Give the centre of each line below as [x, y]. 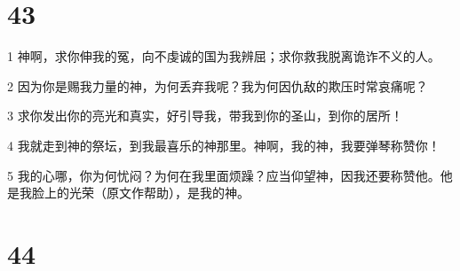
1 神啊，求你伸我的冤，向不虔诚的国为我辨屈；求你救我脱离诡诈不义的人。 [224, 56]
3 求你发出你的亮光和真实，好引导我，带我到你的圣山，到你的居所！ [205, 116]
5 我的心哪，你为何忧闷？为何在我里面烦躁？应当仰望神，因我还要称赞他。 [224, 175]
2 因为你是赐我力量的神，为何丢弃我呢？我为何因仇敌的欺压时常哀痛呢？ [218, 85]
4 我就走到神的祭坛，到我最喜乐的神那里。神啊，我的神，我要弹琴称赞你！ [224, 145]
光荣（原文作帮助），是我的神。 [159, 193]
